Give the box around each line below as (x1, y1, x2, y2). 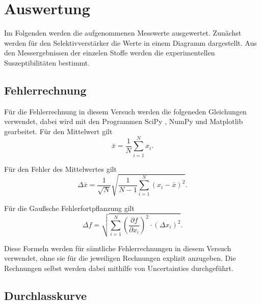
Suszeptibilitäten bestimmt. (4, 57, 90, 68)
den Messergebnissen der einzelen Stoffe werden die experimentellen (4, 47, 215, 58)
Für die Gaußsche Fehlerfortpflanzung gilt (4, 202, 135, 213)
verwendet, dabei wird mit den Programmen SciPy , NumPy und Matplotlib (4, 116, 243, 127)
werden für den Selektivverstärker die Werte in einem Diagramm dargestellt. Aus (4, 37, 257, 48)
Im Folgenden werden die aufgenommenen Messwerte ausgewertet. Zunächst (4, 27, 242, 38)
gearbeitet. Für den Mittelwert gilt (4, 126, 113, 136)
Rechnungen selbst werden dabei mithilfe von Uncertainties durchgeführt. (4, 263, 233, 273)
